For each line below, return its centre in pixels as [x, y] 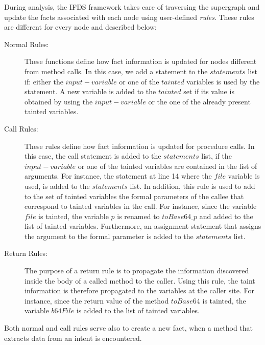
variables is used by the [223, 81]
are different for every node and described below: [80, 27]
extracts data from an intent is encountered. [73, 338]
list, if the [216, 156]
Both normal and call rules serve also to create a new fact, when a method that [129, 328]
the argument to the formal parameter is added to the [109, 236]
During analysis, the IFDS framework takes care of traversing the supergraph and [132, 7]
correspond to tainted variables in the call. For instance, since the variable [141, 206]
